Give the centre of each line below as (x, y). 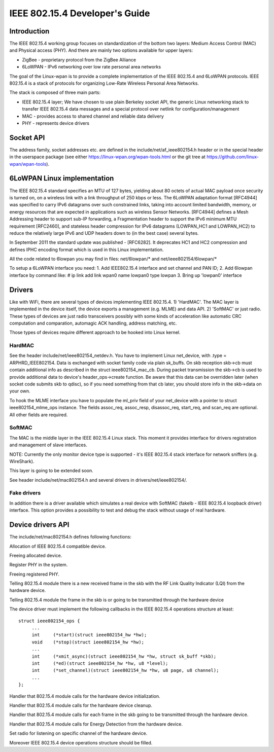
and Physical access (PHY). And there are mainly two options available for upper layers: (101, 50)
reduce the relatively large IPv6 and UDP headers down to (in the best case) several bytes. (104, 233)
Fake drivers (25, 493)
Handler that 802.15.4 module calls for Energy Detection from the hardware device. (96, 724)
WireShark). (22, 461)
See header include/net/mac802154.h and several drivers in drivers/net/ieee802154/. (98, 480)
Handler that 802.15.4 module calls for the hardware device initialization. (85, 696)
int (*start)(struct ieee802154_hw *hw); (89, 635)
